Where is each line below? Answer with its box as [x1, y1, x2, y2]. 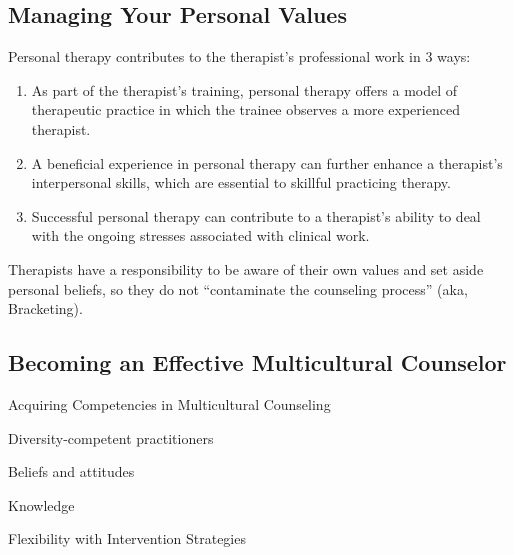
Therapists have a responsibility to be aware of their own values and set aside [8, 258, 484, 279]
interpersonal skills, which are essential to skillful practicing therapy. [31, 172, 451, 193]
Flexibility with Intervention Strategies [8, 528, 246, 549]
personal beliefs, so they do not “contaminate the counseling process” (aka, [8, 278, 468, 299]
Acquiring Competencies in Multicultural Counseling [8, 393, 331, 414]
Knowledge [8, 494, 75, 515]
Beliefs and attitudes [8, 461, 135, 482]
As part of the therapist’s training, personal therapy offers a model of [31, 79, 458, 100]
